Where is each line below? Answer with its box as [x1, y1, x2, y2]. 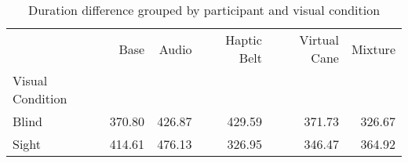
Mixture [351, 39, 395, 58]
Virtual [299, 31, 339, 49]
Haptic [225, 31, 262, 49]
